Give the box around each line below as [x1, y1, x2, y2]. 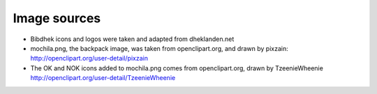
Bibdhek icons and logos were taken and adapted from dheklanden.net [30, 35, 235, 43]
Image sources [13, 10, 101, 26]
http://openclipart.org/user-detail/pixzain [30, 54, 148, 63]
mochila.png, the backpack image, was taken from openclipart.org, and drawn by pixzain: [30, 44, 289, 52]
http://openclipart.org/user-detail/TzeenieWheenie [30, 74, 176, 82]
